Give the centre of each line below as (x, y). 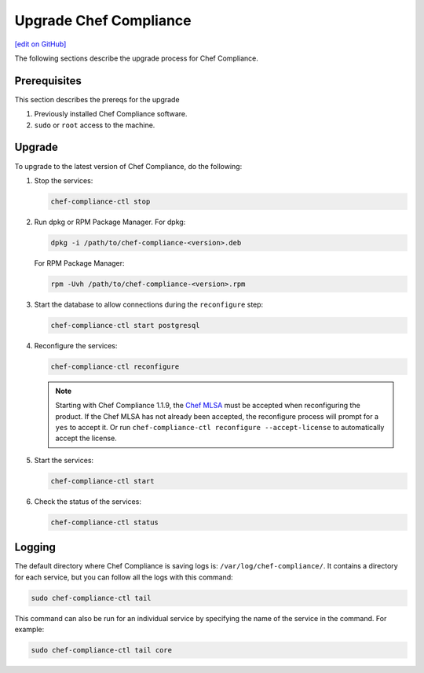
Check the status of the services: (88, 501)
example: (29, 629)
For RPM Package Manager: (79, 263)
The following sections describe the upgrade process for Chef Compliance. (137, 58)
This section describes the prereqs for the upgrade (97, 99)
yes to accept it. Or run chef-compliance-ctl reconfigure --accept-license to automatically (220, 427)
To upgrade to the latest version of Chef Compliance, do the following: (128, 166)
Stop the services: (64, 180)
